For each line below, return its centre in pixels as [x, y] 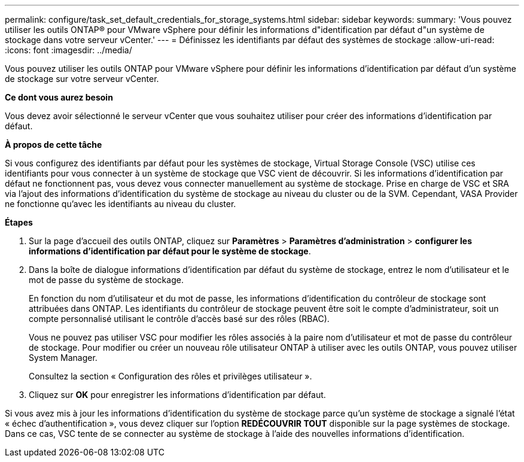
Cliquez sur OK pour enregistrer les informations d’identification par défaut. [177, 395]
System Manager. [63, 358]
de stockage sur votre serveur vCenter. [82, 79]
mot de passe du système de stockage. [106, 280]
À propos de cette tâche [54, 145]
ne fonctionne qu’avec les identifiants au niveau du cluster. [121, 204]
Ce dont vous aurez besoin [59, 97]
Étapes [19, 222]
